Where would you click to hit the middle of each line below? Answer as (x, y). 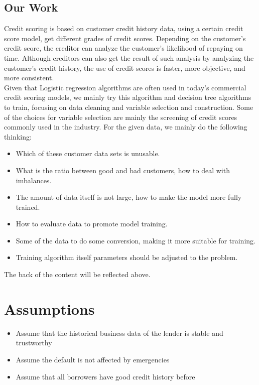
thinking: (18, 136)
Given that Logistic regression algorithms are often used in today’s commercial (125, 87)
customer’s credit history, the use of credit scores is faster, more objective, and (125, 68)
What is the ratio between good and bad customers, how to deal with (123, 170)
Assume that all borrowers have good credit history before (105, 376)
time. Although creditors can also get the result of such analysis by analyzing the (129, 57)
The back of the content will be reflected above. (77, 274)
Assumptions (49, 308)
